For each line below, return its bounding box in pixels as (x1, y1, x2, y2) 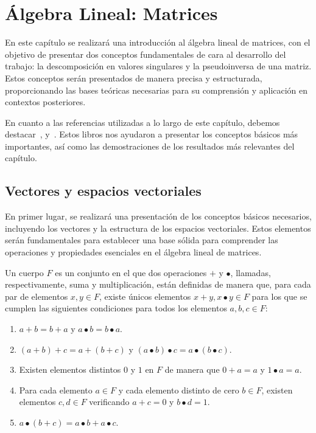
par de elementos (5, 289, 68, 302)
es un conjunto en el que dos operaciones (55, 266, 207, 279)
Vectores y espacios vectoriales (5, 181, 202, 200)
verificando (89, 395, 130, 408)
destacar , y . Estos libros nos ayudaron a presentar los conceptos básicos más (5, 128, 298, 140)
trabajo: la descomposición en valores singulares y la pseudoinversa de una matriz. (5, 60, 312, 72)
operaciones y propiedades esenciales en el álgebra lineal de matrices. (5, 246, 262, 258)
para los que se (251, 289, 307, 302)
